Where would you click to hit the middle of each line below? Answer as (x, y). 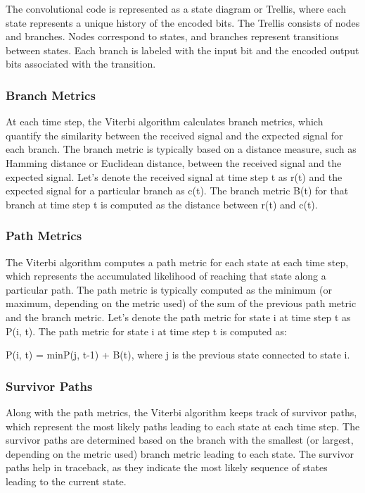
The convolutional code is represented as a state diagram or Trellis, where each (176, 8)
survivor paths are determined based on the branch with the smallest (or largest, (180, 440)
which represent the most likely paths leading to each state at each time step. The (183, 426)
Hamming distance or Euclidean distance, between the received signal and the (174, 162)
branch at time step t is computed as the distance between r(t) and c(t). (162, 204)
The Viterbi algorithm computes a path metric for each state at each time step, (177, 262)
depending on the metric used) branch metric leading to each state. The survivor (180, 453)
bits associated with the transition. (81, 64)
